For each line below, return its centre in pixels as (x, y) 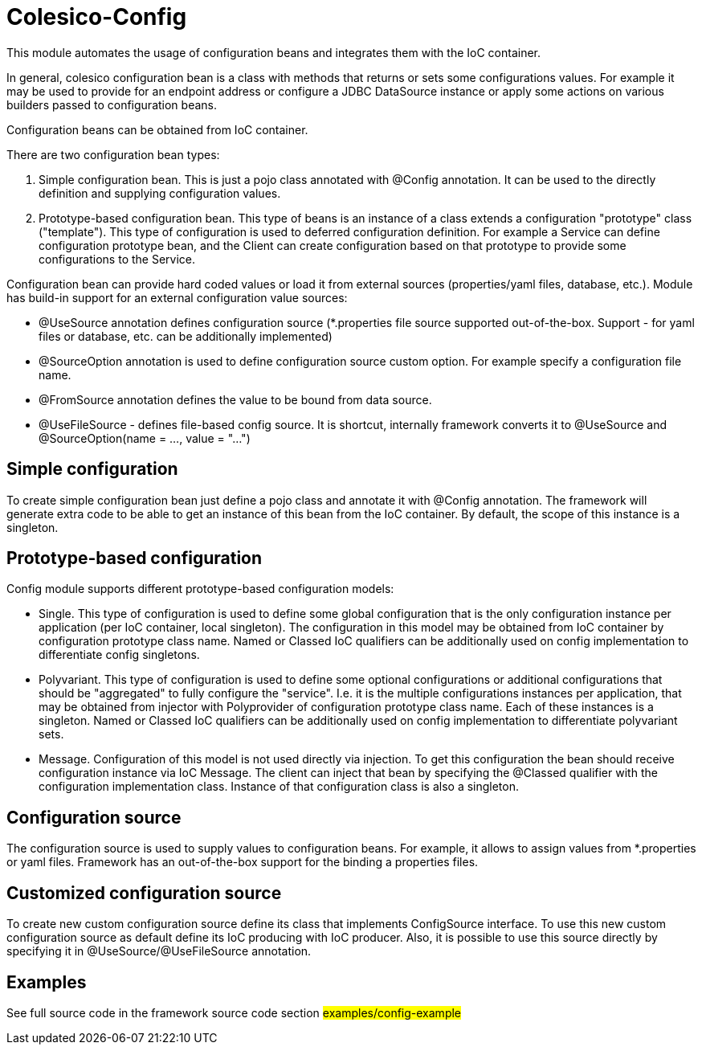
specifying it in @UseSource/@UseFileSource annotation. (159, 951)
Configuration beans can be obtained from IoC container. (157, 129)
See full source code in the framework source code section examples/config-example (234, 1012)
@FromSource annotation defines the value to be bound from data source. (235, 399)
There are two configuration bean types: (113, 154)
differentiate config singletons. (119, 655)
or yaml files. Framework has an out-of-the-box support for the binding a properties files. (243, 862)
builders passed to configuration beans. (112, 104)
